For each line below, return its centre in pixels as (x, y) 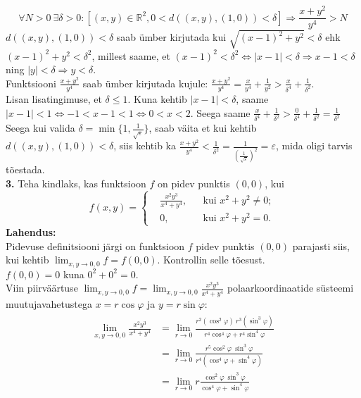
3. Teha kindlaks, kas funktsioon (76, 183)
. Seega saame (220, 112)
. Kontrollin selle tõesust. (211, 260)
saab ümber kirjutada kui (171, 37)
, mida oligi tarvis (314, 145)
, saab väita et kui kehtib (203, 128)
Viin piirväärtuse (42, 288)
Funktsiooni (31, 83)
